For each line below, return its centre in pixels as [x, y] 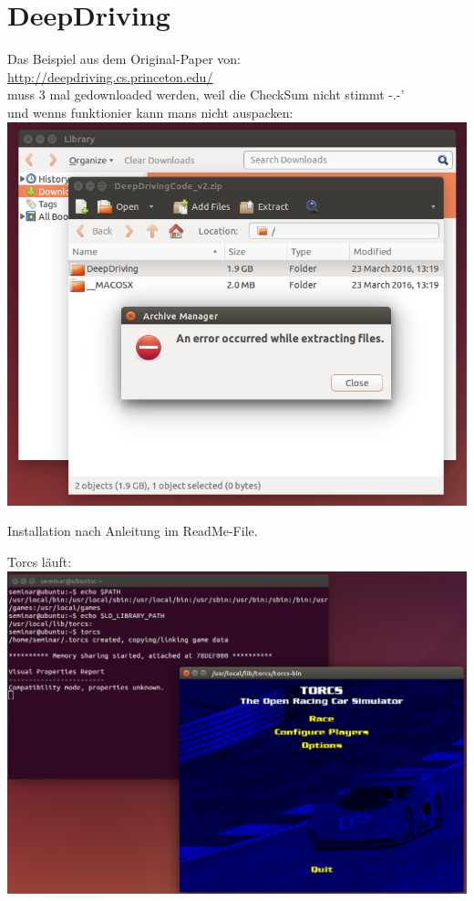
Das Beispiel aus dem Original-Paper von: [124, 59]
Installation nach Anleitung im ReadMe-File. [133, 531]
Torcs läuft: [40, 562]
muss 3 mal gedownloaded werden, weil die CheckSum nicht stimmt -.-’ [206, 94]
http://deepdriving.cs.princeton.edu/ [110, 76]
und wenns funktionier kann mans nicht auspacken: [150, 112]
